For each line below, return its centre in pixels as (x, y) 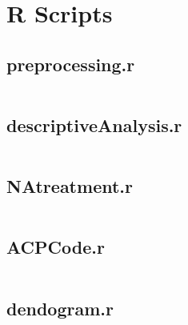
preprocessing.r (71, 64)
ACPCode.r (56, 247)
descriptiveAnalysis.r (94, 124)
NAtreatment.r (70, 186)
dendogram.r (60, 308)
